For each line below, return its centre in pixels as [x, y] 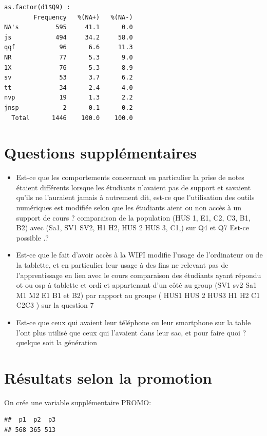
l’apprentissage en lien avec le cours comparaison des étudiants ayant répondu [139, 275]
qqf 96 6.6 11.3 [69, 47]
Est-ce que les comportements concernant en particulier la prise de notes [130, 177]
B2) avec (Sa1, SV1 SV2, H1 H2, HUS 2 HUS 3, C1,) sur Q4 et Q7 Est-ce [132, 227]
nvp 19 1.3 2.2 [69, 98]
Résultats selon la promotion [108, 377]
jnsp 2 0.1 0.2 [69, 107]
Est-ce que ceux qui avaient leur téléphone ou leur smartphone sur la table [133, 322]
